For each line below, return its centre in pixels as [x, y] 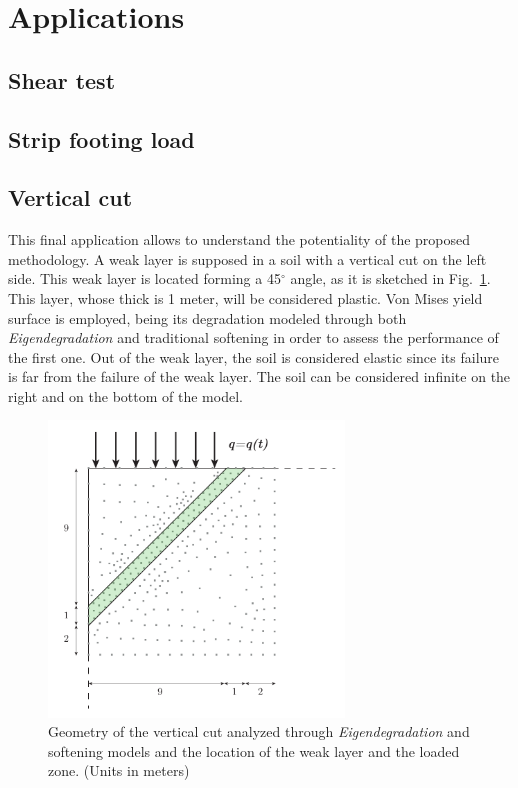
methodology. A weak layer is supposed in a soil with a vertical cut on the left [247, 258]
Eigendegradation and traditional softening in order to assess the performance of [253, 337]
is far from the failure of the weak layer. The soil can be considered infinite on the [259, 376]
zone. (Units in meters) [119, 770]
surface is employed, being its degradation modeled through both [207, 317]
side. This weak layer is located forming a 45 [144, 278]
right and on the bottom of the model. [125, 395]
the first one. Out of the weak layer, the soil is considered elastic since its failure [254, 356]
